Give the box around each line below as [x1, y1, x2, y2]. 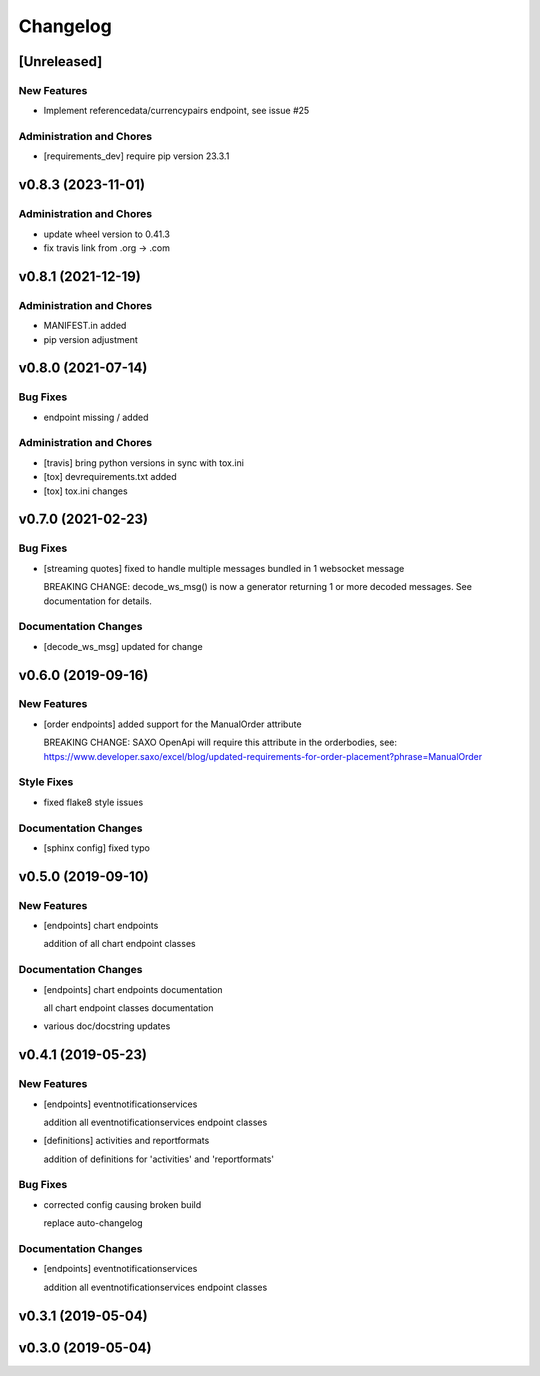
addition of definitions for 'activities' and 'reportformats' [43, 1153, 275, 1165]
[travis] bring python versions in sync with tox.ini [43, 456, 245, 469]
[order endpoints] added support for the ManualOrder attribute [43, 718, 302, 730]
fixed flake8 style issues [43, 796, 144, 808]
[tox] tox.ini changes [43, 485, 129, 497]
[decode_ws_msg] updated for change [43, 640, 204, 652]
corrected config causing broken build [43, 1198, 202, 1210]
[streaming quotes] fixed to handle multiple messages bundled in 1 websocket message [43, 562, 405, 574]
